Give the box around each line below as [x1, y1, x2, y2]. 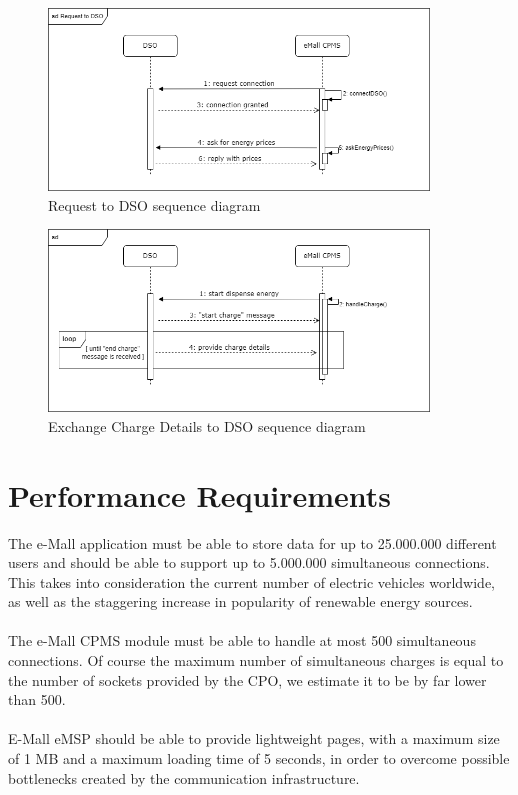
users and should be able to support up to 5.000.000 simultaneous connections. [8, 552, 490, 573]
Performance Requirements [8, 474, 392, 515]
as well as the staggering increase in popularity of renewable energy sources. [8, 591, 473, 612]
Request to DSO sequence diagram [48, 194, 261, 215]
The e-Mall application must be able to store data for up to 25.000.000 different [8, 532, 497, 553]
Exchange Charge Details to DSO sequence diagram [48, 415, 366, 436]
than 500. [8, 689, 66, 710]
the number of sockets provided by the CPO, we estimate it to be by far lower [8, 669, 487, 690]
